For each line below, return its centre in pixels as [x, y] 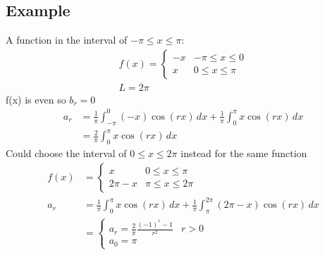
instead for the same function [244, 153]
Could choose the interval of [66, 153]
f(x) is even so [36, 99]
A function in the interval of [67, 40]
